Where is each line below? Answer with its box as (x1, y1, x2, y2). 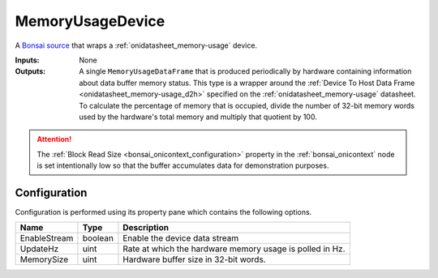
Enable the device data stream (122, 233, 239, 244)
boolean (82, 233, 114, 244)
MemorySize (19, 254, 69, 265)
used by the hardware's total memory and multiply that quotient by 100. (79, 112, 318, 122)
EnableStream (19, 233, 74, 244)
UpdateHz (19, 243, 59, 254)
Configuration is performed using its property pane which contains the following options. (15, 207, 312, 216)
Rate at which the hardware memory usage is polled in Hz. (122, 243, 346, 254)
